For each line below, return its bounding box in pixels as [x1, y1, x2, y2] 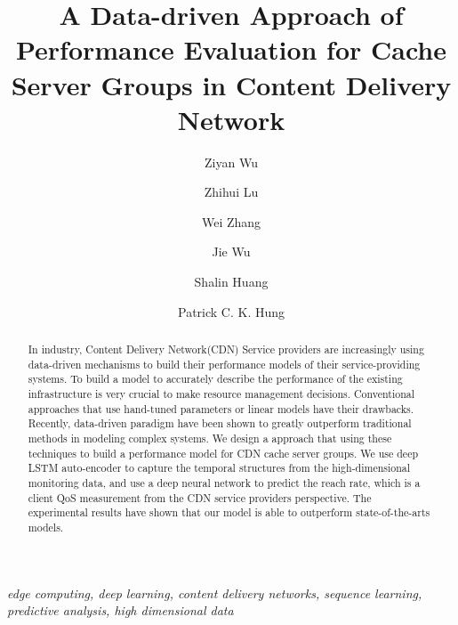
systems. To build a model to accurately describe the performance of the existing [28, 371, 403, 386]
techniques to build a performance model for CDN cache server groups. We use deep [28, 445, 419, 460]
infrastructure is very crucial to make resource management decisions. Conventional [28, 386, 415, 402]
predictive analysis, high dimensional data [7, 601, 234, 620]
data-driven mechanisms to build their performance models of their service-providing [28, 356, 421, 371]
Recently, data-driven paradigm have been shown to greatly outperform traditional [28, 416, 412, 431]
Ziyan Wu [205, 152, 258, 171]
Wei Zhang [201, 212, 261, 231]
